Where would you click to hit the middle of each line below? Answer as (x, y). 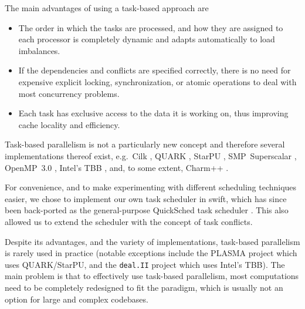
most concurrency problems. (69, 93)
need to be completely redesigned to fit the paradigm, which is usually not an (144, 287)
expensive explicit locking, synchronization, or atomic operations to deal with (157, 81)
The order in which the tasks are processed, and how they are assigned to (151, 27)
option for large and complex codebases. (77, 299)
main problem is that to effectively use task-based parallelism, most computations (152, 276)
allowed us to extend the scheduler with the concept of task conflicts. (129, 221)
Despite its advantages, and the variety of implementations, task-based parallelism (152, 241)
